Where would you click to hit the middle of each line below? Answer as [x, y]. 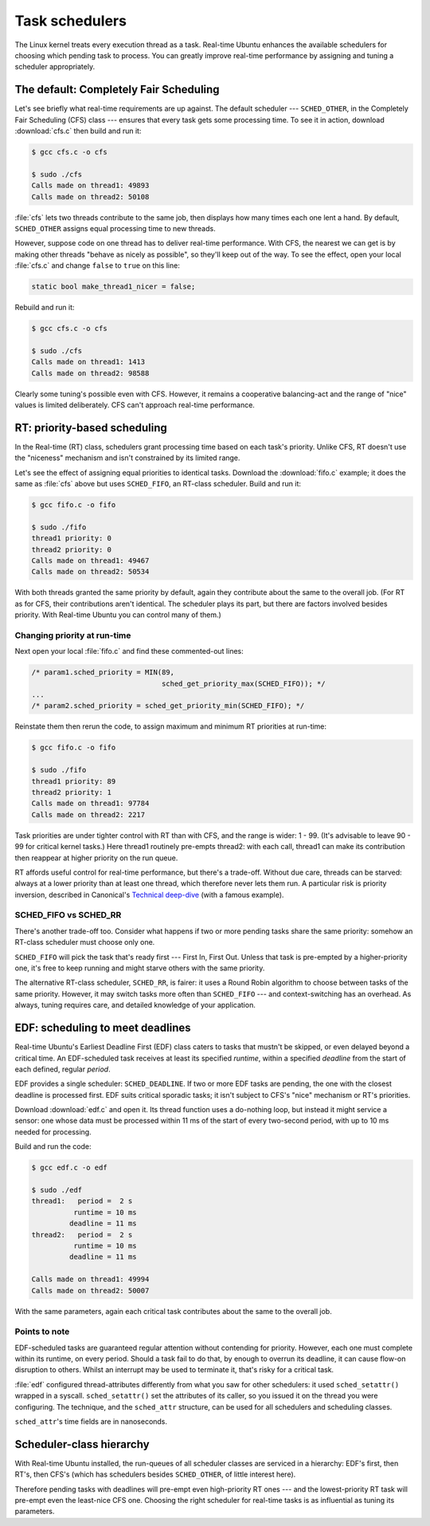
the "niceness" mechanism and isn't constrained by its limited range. [127, 458]
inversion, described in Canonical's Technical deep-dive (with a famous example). [149, 895]
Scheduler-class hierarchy [82, 1444]
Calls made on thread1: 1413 [88, 362]
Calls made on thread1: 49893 [90, 186]
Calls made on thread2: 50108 [90, 197]
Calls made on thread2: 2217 [88, 814]
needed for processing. [53, 1131]
